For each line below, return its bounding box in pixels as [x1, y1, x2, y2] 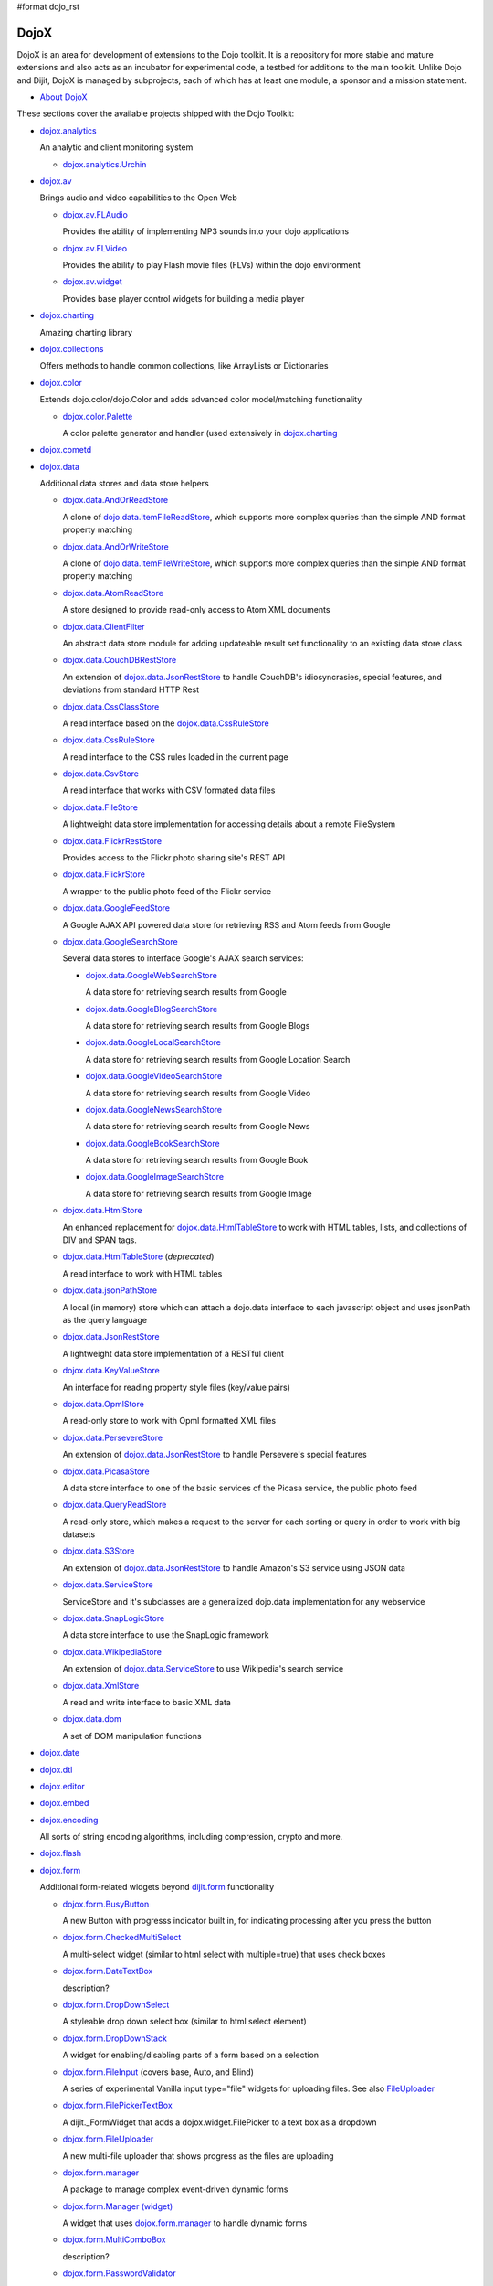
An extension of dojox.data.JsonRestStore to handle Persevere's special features [62, 1449, 367, 1460]
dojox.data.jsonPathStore [62, 1285, 158, 1296]
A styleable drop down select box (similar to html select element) [62, 2016, 308, 2027]
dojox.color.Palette [62, 411, 133, 422]
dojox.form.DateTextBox [62, 1966, 153, 1977]
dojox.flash [39, 1848, 82, 1859]
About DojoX [39, 91, 88, 102]
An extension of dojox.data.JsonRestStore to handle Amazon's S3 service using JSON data [62, 1562, 406, 1573]
